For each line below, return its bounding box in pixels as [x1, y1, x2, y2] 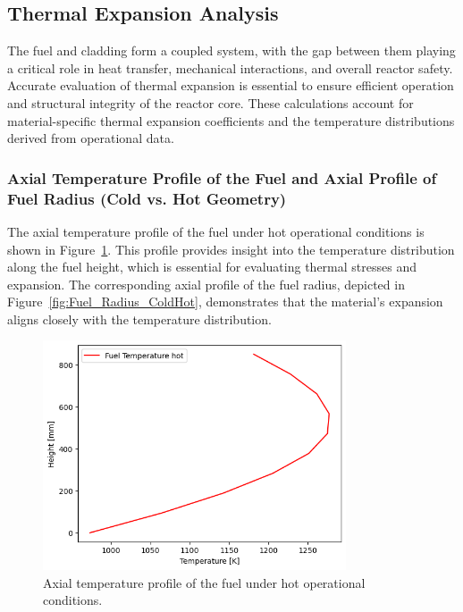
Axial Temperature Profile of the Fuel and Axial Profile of [7, 166, 437, 189]
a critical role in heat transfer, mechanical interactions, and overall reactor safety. [7, 58, 453, 77]
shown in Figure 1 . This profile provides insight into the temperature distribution [7, 239, 455, 258]
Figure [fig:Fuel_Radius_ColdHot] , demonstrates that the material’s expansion [7, 292, 443, 311]
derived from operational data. [7, 129, 174, 147]
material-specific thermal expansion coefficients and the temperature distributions [7, 111, 455, 130]
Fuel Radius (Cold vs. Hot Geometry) [7, 187, 287, 209]
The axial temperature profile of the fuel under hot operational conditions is [7, 222, 425, 240]
